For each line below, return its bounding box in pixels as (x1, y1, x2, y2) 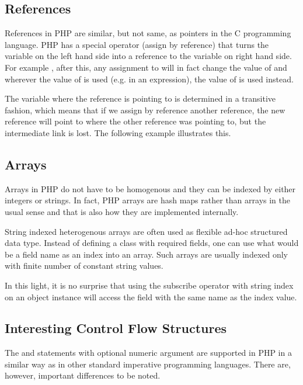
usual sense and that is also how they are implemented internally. (5, 205, 239, 217)
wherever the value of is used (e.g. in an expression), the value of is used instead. (5, 72, 294, 85)
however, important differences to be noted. (5, 369, 161, 381)
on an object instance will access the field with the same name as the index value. (5, 290, 297, 303)
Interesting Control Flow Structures (5, 319, 227, 337)
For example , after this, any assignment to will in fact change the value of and (5, 61, 287, 73)
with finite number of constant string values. (5, 259, 163, 272)
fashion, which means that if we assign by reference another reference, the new (5, 103, 285, 116)
